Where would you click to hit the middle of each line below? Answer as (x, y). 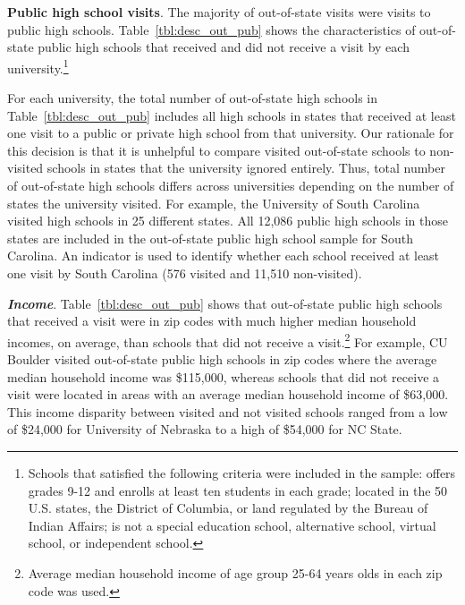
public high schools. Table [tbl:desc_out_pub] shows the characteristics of (211, 29)
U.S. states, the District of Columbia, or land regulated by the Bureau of (228, 508)
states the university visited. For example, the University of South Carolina (214, 203)
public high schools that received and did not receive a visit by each (224, 47)
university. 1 (38, 66)
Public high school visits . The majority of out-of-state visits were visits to (219, 12)
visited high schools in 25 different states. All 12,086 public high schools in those (228, 221)
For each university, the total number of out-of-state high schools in (193, 98)
